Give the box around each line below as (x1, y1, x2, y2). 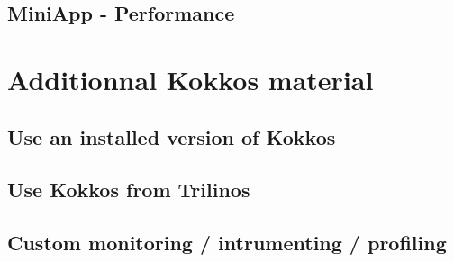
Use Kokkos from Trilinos (7, 176, 250, 203)
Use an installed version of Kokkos (7, 122, 336, 150)
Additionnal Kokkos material (7, 60, 374, 97)
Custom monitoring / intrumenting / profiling (7, 229, 447, 257)
